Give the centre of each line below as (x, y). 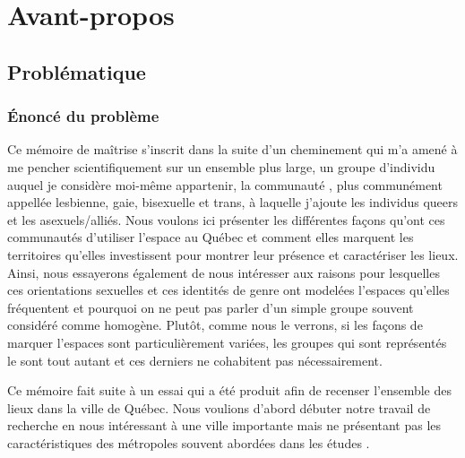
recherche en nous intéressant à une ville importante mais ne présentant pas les (224, 425)
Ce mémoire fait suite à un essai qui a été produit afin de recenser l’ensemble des (229, 390)
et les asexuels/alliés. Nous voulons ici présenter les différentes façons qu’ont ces (226, 219)
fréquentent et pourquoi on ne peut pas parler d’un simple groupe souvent (211, 307)
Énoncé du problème (83, 116)
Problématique (77, 71)
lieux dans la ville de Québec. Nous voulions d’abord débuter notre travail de (219, 407)
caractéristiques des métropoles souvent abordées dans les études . (189, 442)
